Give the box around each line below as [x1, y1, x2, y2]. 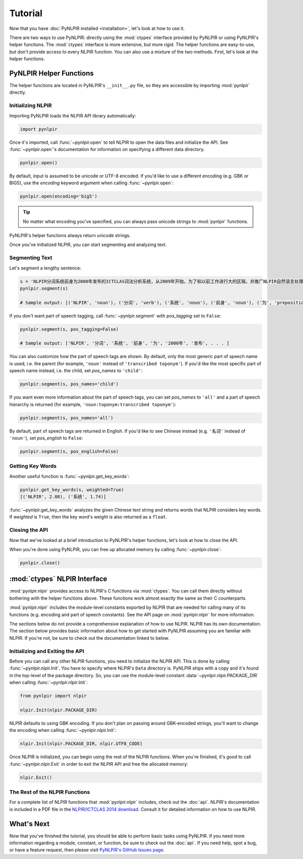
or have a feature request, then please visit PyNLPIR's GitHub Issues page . [9, 847, 165, 853]
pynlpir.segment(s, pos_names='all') [20, 415, 114, 420]
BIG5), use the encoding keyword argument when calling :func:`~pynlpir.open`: [9, 180, 174, 186]
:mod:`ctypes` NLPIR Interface [9, 575, 108, 583]
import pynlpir [20, 126, 58, 132]
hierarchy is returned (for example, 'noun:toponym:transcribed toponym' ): [9, 401, 176, 407]
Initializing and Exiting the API [9, 647, 84, 654]
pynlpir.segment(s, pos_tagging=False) [20, 326, 119, 332]
